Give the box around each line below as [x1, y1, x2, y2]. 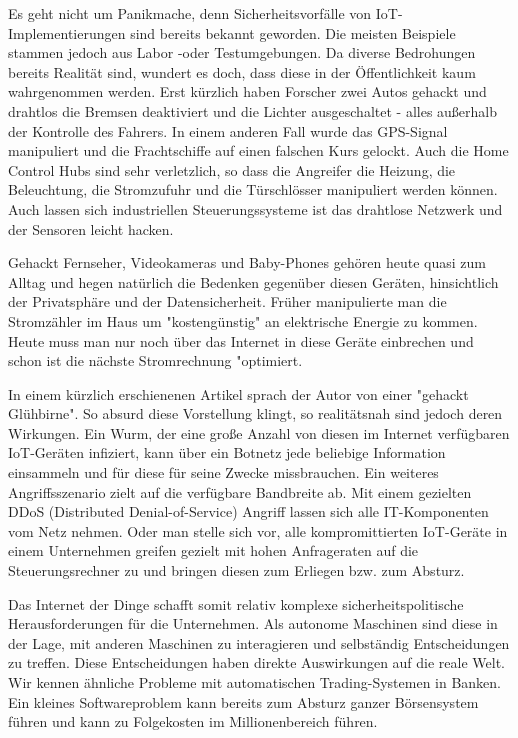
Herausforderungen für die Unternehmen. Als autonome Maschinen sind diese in [8, 613, 498, 634]
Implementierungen [8, 22, 126, 43]
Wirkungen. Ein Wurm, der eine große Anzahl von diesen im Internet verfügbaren [8, 422, 510, 443]
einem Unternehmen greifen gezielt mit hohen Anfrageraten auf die [8, 540, 419, 561]
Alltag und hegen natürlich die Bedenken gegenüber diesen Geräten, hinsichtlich [8, 271, 499, 292]
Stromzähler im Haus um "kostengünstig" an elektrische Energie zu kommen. [8, 310, 478, 331]
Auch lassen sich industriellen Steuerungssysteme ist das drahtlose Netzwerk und [8, 198, 503, 219]
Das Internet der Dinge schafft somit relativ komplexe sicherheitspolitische [8, 593, 464, 614]
